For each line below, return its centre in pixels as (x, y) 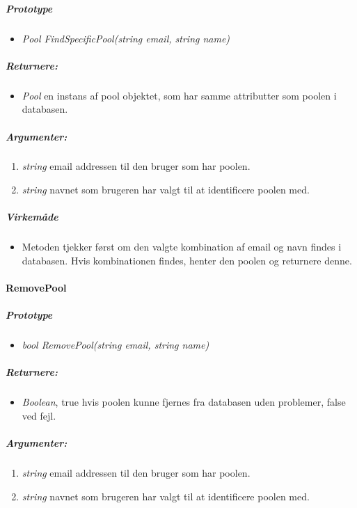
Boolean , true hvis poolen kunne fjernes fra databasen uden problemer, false (184, 402)
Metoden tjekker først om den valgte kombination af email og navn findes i (182, 247)
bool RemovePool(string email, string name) (116, 345)
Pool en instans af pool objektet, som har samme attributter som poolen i (179, 95)
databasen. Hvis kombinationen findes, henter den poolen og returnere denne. (187, 260)
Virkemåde (32, 217)
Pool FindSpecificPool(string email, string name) (126, 38)
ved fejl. (39, 415)
